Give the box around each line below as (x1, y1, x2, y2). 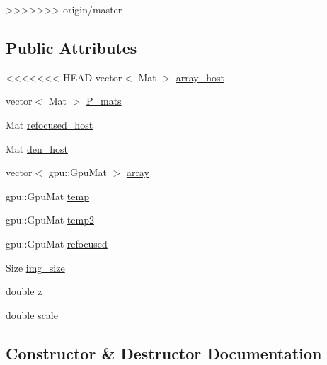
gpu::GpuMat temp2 (6, 212, 94, 227)
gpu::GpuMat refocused (6, 236, 108, 250)
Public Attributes (6, 36, 137, 58)
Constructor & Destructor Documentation (6, 342, 322, 364)
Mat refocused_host (6, 117, 93, 132)
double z (6, 284, 42, 299)
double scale (6, 307, 58, 322)
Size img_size (6, 260, 65, 274)
